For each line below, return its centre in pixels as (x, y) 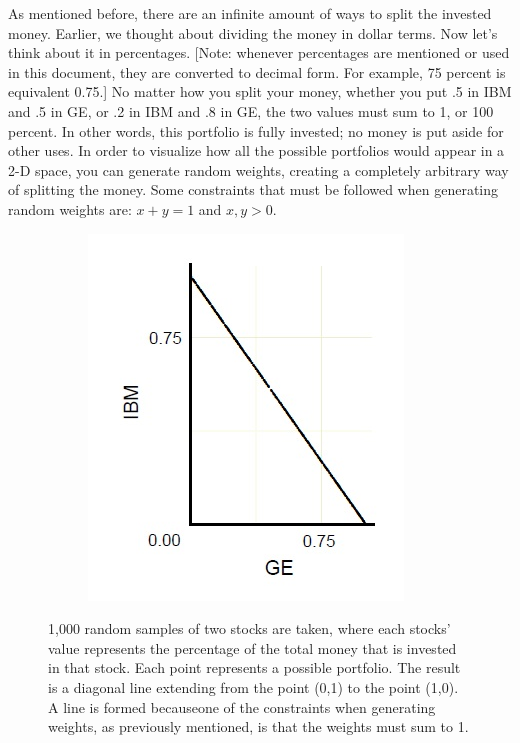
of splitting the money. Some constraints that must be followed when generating (253, 189)
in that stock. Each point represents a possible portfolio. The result (254, 667)
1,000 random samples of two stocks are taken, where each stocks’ (249, 628)
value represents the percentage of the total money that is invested (252, 647)
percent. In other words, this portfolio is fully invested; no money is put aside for (256, 130)
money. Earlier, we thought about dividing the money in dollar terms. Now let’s (253, 32)
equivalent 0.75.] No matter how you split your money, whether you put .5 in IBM (260, 91)
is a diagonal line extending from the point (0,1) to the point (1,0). (253, 686)
